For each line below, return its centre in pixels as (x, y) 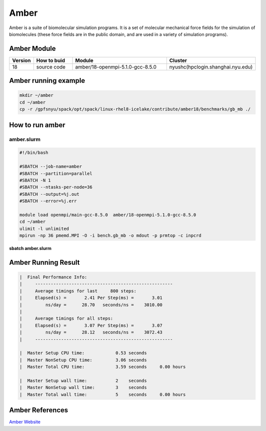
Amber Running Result (44, 262)
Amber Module (33, 49)
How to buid (51, 60)
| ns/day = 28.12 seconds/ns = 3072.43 (91, 332)
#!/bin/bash (34, 153)
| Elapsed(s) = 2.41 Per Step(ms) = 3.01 (91, 298)
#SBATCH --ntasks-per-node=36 (56, 187)
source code (51, 67)
